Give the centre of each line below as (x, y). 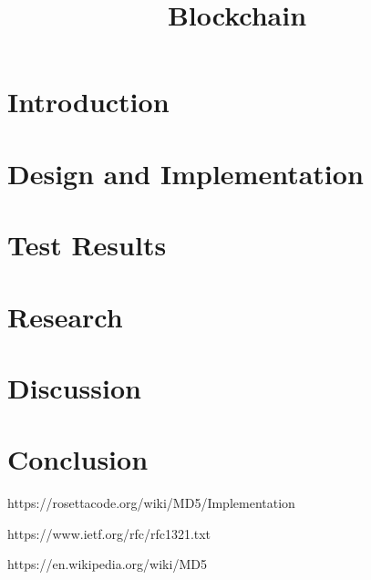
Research (65, 316)
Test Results (87, 245)
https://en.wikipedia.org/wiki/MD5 (107, 564)
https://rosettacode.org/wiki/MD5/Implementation (151, 503)
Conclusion (78, 459)
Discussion (74, 387)
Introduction (88, 102)
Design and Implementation (185, 173)
